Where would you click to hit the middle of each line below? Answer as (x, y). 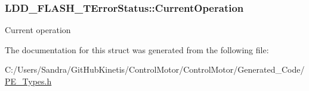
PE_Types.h (28, 81)
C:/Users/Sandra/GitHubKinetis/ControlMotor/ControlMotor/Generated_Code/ (155, 69)
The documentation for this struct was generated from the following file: (137, 49)
